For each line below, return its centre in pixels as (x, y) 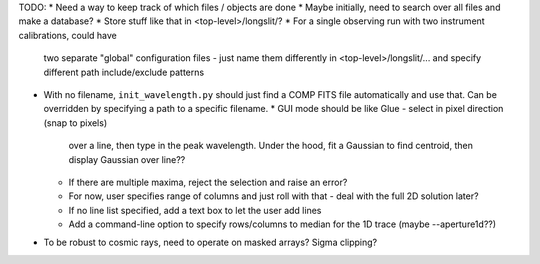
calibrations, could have (67, 35)
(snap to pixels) (75, 122)
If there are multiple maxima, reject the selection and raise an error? (208, 182)
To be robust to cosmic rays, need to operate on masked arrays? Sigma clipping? (210, 242)
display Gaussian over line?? (127, 159)
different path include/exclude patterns (124, 72)
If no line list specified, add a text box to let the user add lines (195, 210)
